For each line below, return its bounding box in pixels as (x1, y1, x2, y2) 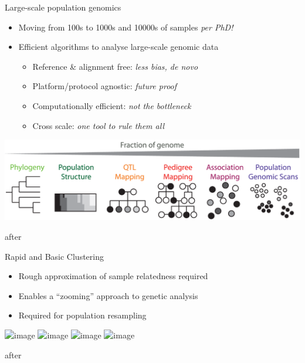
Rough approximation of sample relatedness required (18, 270, 208, 282)
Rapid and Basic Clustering (5, 250, 104, 262)
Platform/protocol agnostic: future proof (32, 80, 177, 92)
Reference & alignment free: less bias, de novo (32, 60, 198, 72)
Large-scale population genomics (5, 1, 121, 13)
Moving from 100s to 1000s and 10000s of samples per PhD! (18, 21, 233, 33)
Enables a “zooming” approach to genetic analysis (18, 289, 198, 301)
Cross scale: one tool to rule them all (32, 119, 164, 131)
